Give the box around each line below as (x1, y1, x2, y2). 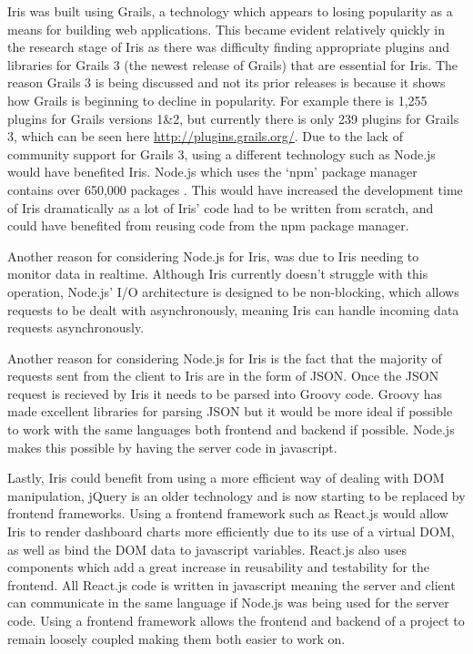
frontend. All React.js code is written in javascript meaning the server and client (7, 575, 456, 594)
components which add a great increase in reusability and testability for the (7, 557, 430, 577)
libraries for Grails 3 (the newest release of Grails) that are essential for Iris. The (7, 55, 458, 74)
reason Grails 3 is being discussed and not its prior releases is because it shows (7, 73, 446, 92)
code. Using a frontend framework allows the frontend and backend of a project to (7, 611, 465, 629)
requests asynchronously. (7, 318, 145, 337)
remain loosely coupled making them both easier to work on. (7, 628, 346, 648)
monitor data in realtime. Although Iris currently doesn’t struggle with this (7, 264, 428, 283)
